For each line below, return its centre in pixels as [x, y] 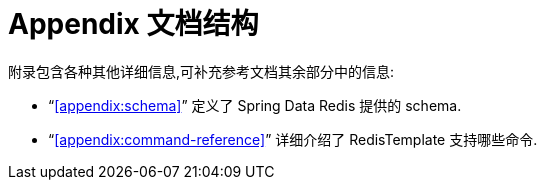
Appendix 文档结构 [133, 24]
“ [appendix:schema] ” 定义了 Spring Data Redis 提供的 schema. [255, 105]
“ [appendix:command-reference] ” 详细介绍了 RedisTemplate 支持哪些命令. [293, 139]
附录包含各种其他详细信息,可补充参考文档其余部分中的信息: [201, 71]
